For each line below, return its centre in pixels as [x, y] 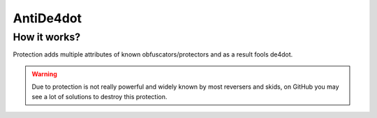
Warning [44, 74]
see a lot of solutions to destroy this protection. [99, 96]
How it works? [47, 37]
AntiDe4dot [47, 18]
